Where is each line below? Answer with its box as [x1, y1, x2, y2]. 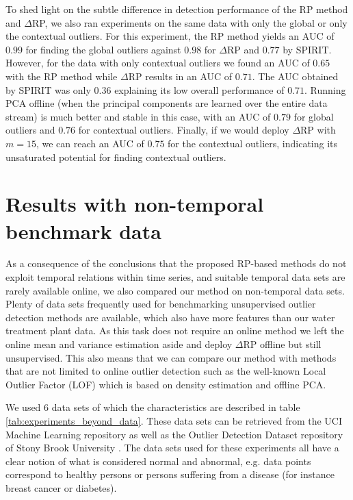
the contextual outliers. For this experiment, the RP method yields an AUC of [5, 29, 335, 43]
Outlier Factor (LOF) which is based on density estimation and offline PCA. [5, 377, 326, 391]
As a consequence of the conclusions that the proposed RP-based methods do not [5, 256, 347, 271]
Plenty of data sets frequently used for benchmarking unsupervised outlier [5, 297, 316, 311]
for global [293, 109, 334, 123]
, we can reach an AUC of [36, 136, 144, 150]
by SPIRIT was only [5, 82, 91, 97]
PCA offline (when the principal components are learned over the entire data [5, 96, 328, 110]
